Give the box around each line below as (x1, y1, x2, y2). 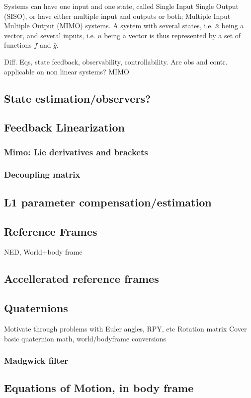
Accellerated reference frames (4, 271, 159, 286)
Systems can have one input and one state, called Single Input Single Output (4, 1, 239, 11)
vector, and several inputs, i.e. (4, 30, 95, 40)
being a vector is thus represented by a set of (104, 30, 241, 40)
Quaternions (4, 300, 68, 316)
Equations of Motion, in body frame (4, 380, 194, 396)
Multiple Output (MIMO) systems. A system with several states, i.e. (4, 20, 213, 31)
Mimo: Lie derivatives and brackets (4, 145, 148, 158)
